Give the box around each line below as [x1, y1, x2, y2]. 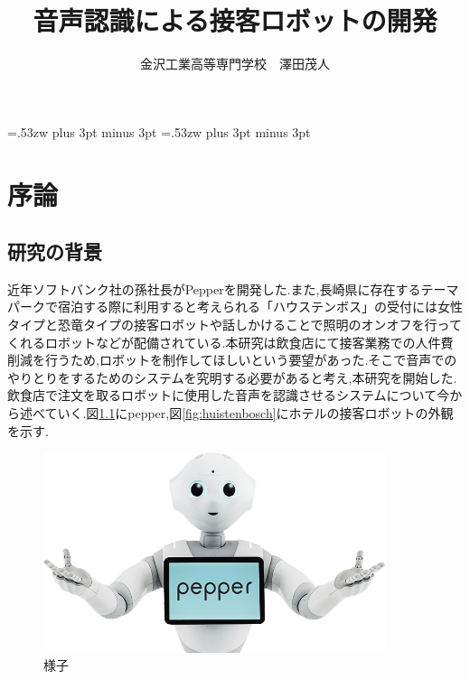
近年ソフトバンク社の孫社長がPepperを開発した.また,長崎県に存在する [7, 279, 421, 298]
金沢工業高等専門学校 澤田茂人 [140, 54, 330, 73]
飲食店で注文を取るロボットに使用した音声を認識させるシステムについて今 [7, 386, 450, 405]
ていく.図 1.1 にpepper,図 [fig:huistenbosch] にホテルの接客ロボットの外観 [44, 404, 454, 423]
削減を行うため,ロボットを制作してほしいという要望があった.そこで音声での [7, 350, 457, 369]
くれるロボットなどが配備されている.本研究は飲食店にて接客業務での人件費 [7, 332, 454, 351]
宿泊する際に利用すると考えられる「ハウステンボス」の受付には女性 [57, 297, 463, 316]
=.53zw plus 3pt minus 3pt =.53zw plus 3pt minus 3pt [7, 122, 311, 141]
